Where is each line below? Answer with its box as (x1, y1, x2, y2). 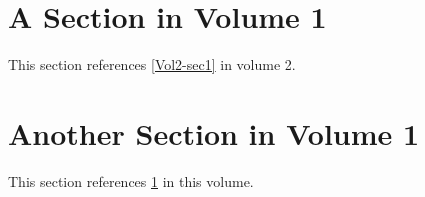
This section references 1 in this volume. (8, 170, 254, 191)
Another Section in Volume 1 (8, 112, 420, 153)
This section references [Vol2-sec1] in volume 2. (8, 54, 296, 75)
